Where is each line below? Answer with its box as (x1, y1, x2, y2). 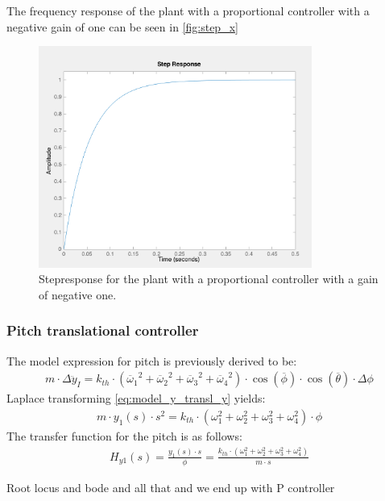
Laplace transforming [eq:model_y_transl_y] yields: (6, 390, 266, 407)
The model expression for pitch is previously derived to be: (6, 352, 297, 369)
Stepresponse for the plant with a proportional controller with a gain (39, 270, 379, 287)
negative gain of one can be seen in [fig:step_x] (6, 18, 238, 35)
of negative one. (39, 286, 117, 303)
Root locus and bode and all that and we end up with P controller (6, 478, 335, 495)
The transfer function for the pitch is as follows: (6, 427, 242, 444)
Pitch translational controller (6, 320, 199, 340)
